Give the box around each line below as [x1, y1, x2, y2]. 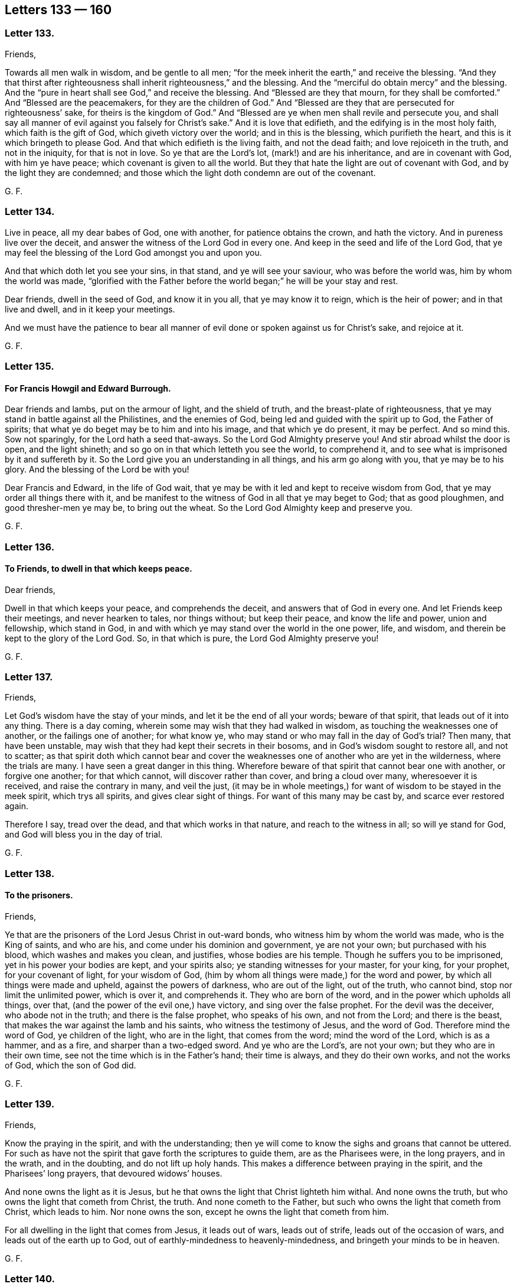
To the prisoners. [5, 890, 73, 901]
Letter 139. [5, 1098, 55, 1110]
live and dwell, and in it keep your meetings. [5, 304, 175, 314]
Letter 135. [5, 360, 54, 372]
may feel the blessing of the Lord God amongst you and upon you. [5, 247, 262, 258]
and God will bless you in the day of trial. [5, 829, 163, 840]
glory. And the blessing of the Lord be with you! [5, 464, 189, 475]
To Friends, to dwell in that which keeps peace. [5, 563, 192, 574]
